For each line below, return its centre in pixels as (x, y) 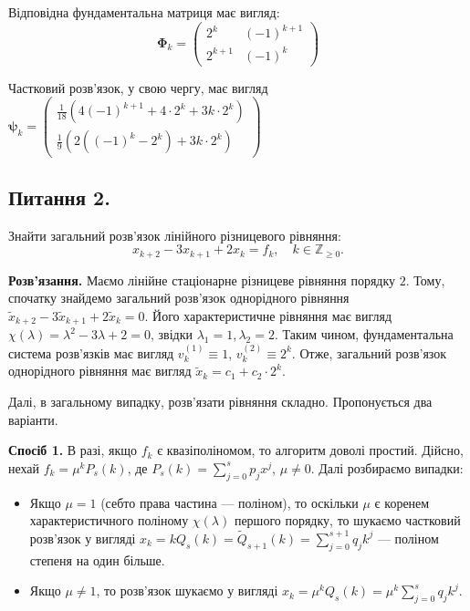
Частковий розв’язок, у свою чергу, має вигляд (138, 87)
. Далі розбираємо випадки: (387, 467)
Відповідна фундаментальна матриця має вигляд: (144, 12)
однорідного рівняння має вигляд (100, 371)
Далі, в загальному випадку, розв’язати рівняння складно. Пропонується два (220, 401)
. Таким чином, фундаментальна (364, 334)
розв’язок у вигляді (83, 538)
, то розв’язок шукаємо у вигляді (187, 590)
